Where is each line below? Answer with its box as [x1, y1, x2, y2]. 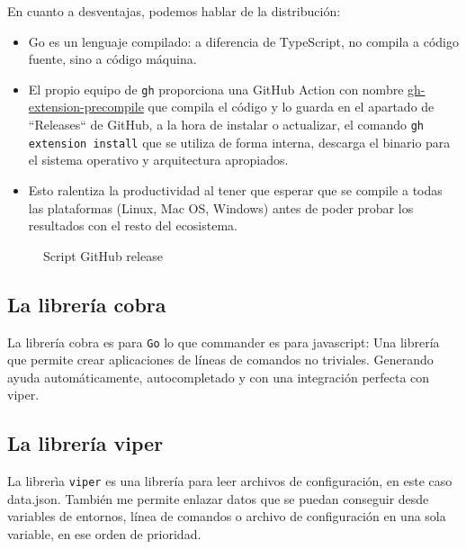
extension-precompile [28, 97, 144, 116]
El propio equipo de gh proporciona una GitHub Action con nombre [28, 79, 404, 98]
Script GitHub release [43, 246, 163, 265]
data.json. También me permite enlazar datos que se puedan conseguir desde [7, 489, 429, 508]
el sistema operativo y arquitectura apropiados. [28, 150, 289, 169]
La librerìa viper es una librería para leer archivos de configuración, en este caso [7, 472, 453, 490]
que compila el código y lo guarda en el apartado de [148, 97, 435, 116]
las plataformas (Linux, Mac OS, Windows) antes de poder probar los [28, 198, 414, 217]
